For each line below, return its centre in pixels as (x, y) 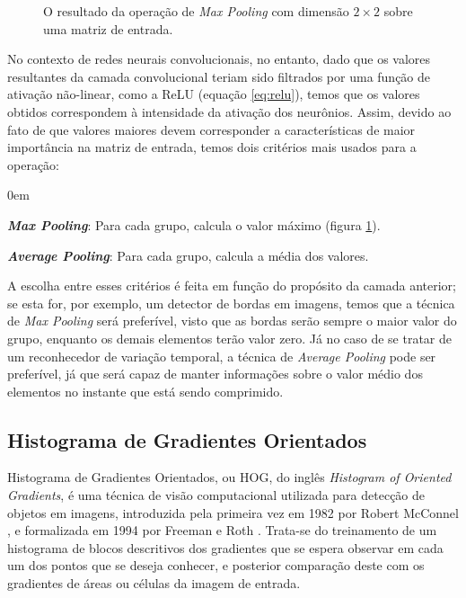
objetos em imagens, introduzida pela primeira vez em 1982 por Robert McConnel (233, 512)
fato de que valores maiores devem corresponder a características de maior (211, 129)
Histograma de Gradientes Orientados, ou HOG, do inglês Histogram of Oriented (229, 477)
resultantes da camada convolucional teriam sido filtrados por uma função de (219, 76)
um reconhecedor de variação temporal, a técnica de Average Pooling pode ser (222, 356)
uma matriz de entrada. (108, 28)
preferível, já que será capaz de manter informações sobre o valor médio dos (215, 374)
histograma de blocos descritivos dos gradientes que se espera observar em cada (225, 547)
